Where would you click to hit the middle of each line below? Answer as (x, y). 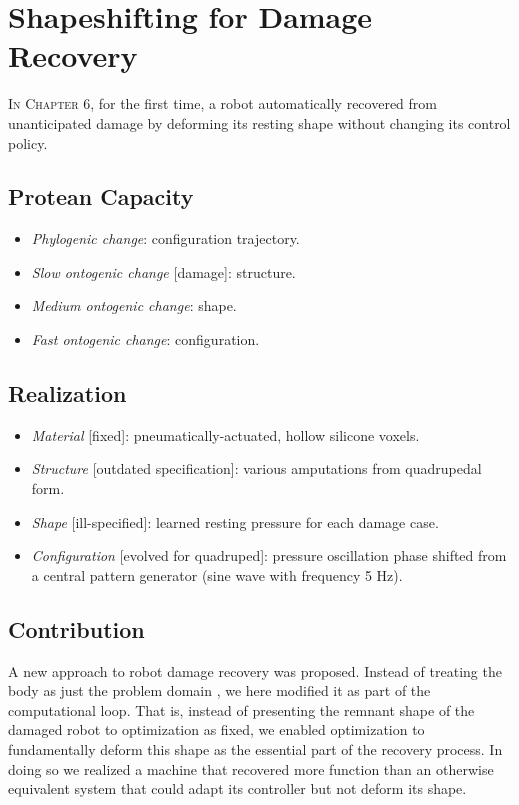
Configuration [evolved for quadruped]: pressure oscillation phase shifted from (269, 555)
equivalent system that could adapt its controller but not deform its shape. (237, 788)
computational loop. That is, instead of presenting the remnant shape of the (241, 709)
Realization (67, 393)
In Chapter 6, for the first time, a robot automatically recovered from (222, 103)
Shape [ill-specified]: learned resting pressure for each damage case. (235, 521)
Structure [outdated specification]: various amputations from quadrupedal (256, 468)
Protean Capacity (101, 196)
